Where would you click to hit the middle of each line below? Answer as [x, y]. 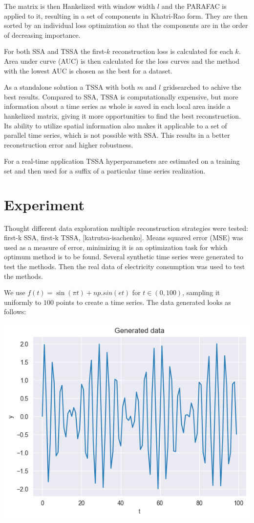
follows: [15, 311]
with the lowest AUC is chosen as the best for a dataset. [88, 70]
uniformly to [23, 302]
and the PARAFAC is [194, 6]
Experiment [44, 204]
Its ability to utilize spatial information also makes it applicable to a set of [116, 125]
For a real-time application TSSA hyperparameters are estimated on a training [122, 161]
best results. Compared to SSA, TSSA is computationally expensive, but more [121, 96]
